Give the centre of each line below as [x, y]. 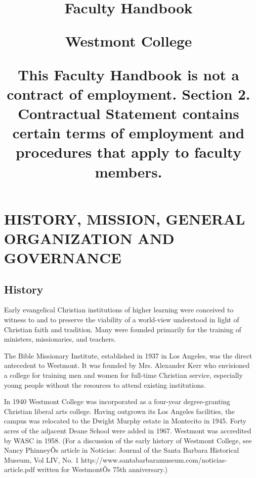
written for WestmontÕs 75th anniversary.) [102, 469]
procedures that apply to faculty [128, 152]
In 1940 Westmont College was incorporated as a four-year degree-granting [117, 401]
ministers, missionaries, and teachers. [60, 339]
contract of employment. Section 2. [128, 93]
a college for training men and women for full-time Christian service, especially [124, 375]
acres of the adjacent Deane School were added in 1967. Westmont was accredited [128, 430]
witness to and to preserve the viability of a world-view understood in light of [122, 320]
